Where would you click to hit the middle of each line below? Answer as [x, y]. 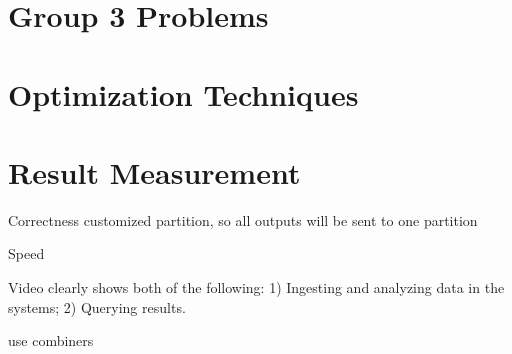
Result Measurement [154, 171]
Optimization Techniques [183, 93]
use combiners [51, 340]
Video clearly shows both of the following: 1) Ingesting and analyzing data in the [256, 287]
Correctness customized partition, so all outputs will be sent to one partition [243, 219]
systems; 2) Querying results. [97, 306]
